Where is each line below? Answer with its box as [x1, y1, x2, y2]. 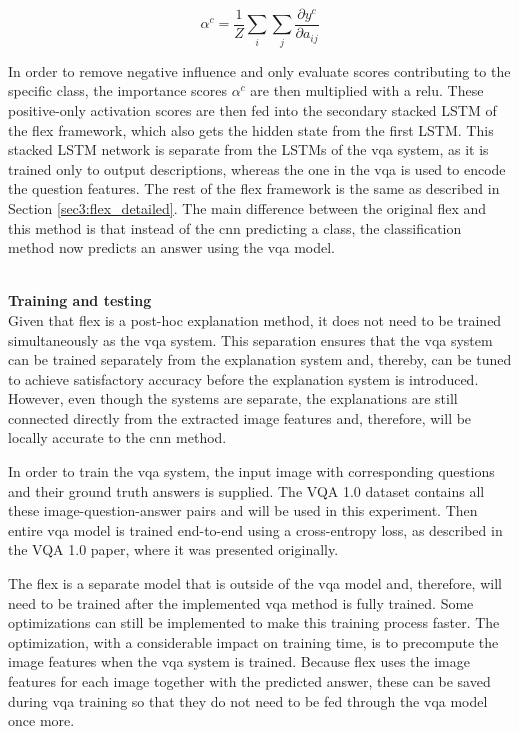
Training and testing [8, 290, 152, 311]
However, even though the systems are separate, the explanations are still [8, 388, 458, 409]
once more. [8, 710, 75, 731]
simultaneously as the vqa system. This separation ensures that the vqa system [8, 329, 493, 350]
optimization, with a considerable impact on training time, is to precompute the [8, 631, 499, 652]
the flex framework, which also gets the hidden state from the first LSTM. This [8, 119, 494, 140]
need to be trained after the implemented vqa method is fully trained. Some [8, 592, 474, 613]
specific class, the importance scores [8, 80, 227, 101]
